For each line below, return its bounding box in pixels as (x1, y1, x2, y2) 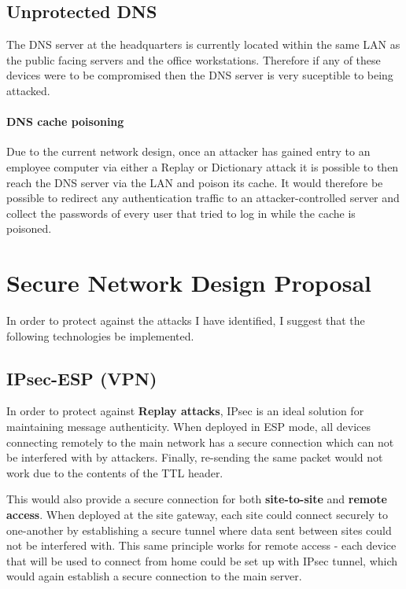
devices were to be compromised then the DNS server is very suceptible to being (6, 67, 393, 83)
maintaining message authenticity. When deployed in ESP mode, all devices (6, 418, 371, 435)
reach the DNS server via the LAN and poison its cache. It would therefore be (6, 174, 383, 190)
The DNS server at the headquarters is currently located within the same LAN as (6, 36, 400, 53)
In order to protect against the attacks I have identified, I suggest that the (6, 312, 365, 329)
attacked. (6, 82, 50, 98)
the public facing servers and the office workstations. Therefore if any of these (6, 51, 381, 68)
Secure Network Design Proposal (6, 267, 372, 299)
